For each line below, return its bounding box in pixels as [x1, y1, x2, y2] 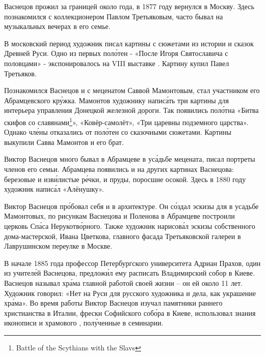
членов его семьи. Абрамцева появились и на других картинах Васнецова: [4, 163, 234, 174]
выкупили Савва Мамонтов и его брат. [4, 136, 124, 147]
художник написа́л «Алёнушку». [4, 184, 104, 194]
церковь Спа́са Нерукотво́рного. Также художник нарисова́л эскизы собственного [4, 220, 255, 231]
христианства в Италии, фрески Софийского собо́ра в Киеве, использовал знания [4, 307, 256, 318]
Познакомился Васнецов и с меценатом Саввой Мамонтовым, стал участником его [4, 85, 260, 96]
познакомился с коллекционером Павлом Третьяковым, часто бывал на [4, 11, 223, 21]
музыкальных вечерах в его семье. [4, 21, 111, 32]
